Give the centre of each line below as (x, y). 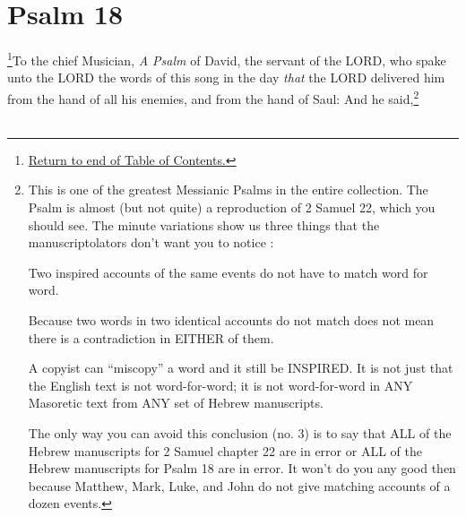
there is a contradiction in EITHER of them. (151, 337)
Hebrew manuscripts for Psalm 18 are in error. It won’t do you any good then (242, 468)
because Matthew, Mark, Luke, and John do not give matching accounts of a (239, 485)
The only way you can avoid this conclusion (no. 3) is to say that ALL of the (240, 432)
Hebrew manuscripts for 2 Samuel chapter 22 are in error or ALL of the (225, 450)
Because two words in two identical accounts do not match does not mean (231, 319)
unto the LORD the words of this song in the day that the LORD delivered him (226, 78)
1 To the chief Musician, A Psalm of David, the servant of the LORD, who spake (227, 59)
